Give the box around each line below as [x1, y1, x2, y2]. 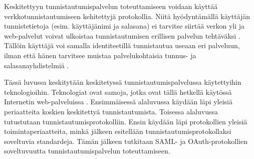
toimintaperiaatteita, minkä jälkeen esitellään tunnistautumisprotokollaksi [4, 126, 231, 136]
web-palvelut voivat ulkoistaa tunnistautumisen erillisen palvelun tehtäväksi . [4, 30, 240, 41]
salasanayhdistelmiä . [4, 60, 69, 70]
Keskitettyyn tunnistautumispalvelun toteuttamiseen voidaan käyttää [4, 1, 218, 11]
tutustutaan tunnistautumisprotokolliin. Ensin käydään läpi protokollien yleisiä [4, 116, 247, 126]
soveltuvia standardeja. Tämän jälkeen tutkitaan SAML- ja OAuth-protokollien [4, 135, 247, 146]
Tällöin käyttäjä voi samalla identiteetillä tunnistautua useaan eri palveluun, [4, 40, 240, 51]
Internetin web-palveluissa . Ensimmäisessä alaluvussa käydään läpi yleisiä [4, 96, 232, 107]
